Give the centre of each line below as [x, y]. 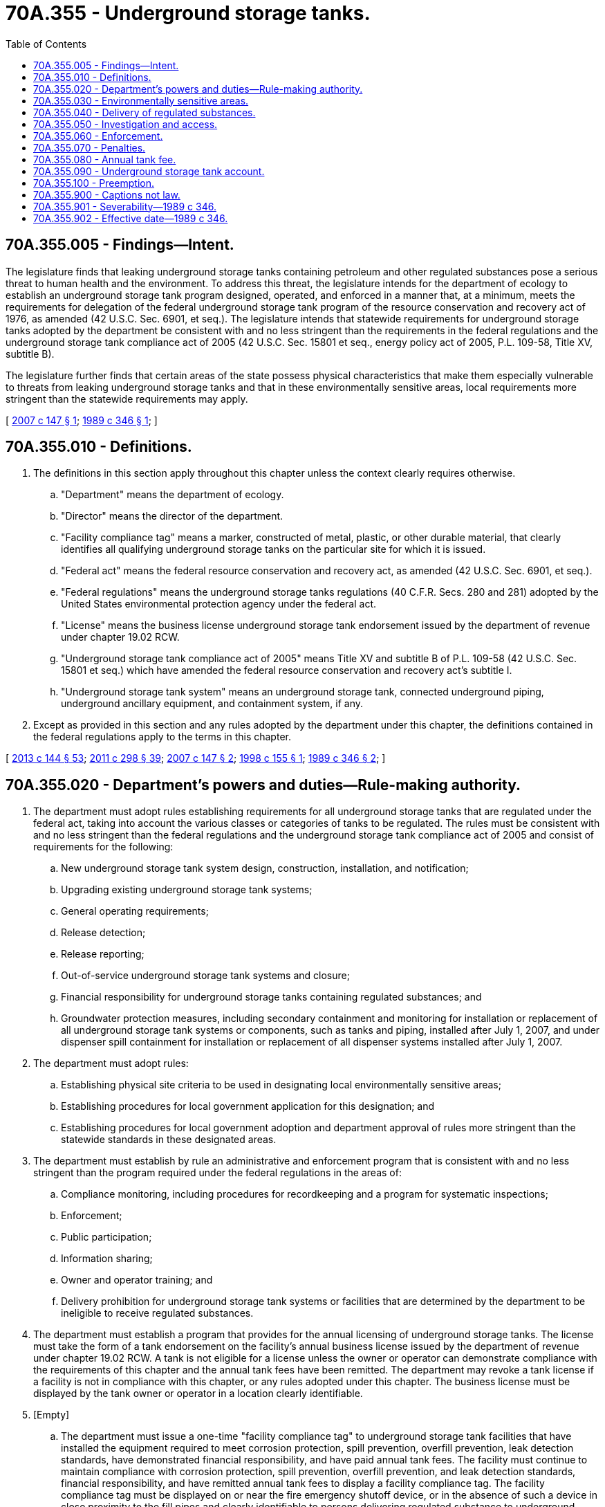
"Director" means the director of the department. [172, 516]
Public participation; [106, 1237]
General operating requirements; [135, 911]
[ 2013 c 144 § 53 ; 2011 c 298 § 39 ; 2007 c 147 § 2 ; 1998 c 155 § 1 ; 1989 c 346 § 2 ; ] [196, 758]
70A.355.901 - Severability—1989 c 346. [125, 206]
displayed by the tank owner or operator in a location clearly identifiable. [198, 1394]
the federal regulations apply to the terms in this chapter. [162, 737]
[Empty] [52, 1415]
